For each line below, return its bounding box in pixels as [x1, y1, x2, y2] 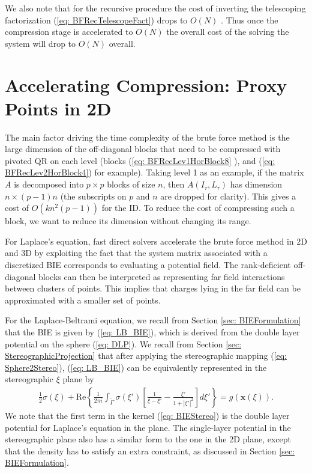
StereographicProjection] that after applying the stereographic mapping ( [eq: [5, 349, 287, 362]
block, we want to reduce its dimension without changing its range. [5, 215, 251, 227]
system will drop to [5, 37, 76, 49]
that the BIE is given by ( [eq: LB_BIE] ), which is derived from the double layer [5, 326, 300, 338]
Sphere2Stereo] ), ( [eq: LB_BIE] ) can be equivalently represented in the [5, 361, 267, 373]
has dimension [230, 178, 283, 191]
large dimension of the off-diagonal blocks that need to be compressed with [5, 142, 281, 155]
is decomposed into [14, 178, 84, 191]
